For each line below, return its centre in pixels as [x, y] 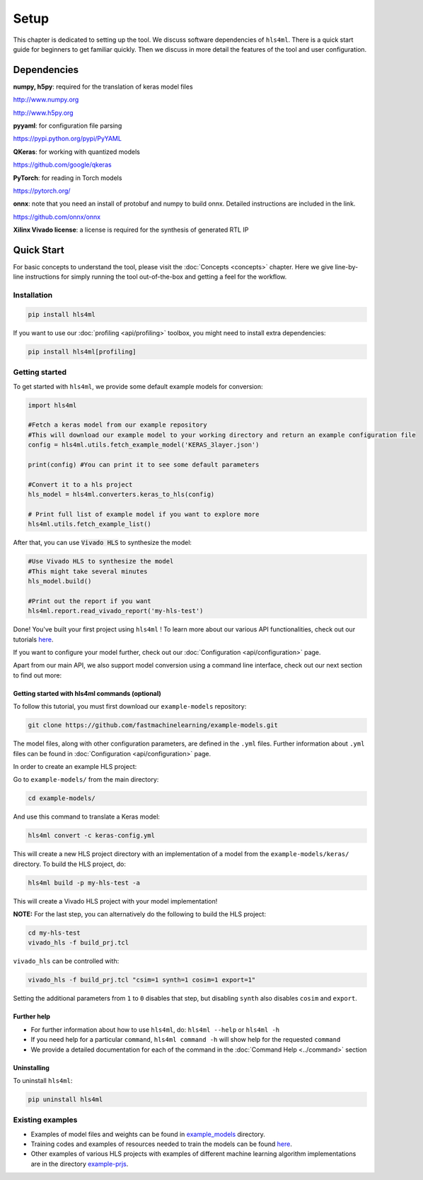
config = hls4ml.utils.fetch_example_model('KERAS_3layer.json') [144, 445]
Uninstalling [31, 1067]
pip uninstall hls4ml [65, 1099]
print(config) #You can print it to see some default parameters [144, 465]
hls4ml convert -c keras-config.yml [92, 836]
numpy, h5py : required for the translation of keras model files [103, 86]
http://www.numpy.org [46, 100]
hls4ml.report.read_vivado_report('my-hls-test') [116, 611]
